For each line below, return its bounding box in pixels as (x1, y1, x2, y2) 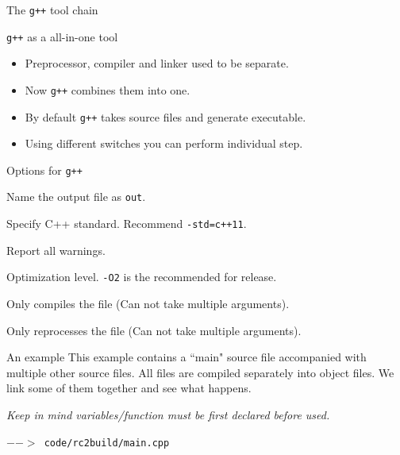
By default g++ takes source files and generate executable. (25, 108, 306, 125)
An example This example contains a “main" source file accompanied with (6, 349, 367, 365)
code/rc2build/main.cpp (44, 437, 170, 449)
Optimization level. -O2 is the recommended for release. (6, 268, 277, 285)
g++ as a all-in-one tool (6, 28, 118, 44)
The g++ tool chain (6, 2, 98, 17)
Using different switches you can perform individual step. (25, 135, 303, 152)
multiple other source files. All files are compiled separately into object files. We (6, 364, 394, 380)
